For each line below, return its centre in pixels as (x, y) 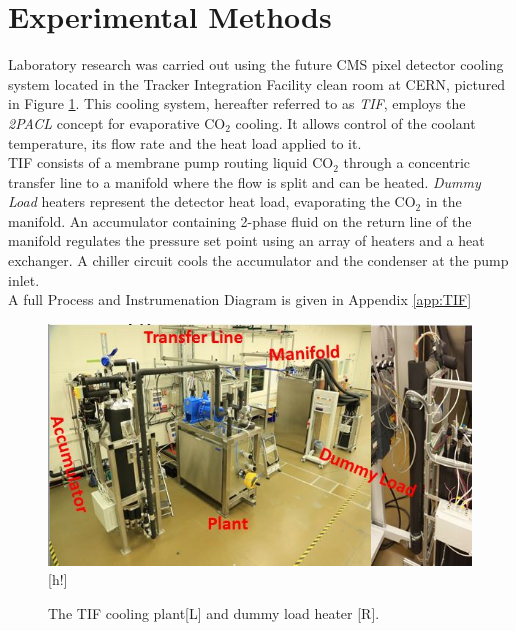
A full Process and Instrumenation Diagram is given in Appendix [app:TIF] (240, 299)
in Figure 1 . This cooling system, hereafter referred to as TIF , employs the (237, 103)
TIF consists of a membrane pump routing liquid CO (171, 162)
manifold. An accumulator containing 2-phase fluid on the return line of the (240, 220)
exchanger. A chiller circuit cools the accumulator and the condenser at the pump (258, 260)
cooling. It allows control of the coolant (355, 122)
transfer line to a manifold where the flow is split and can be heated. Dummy (244, 181)
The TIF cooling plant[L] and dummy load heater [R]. (214, 613)
